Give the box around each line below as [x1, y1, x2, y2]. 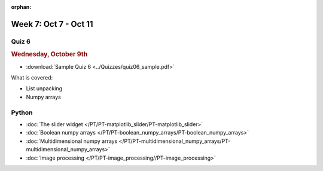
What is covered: [11, 74, 53, 81]
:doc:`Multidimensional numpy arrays [26, 138, 118, 145]
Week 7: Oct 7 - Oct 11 [11, 19, 93, 29]
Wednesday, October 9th [11, 50, 88, 59]
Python [11, 108, 33, 117]
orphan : [11, 4, 32, 10]
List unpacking [26, 85, 63, 92]
